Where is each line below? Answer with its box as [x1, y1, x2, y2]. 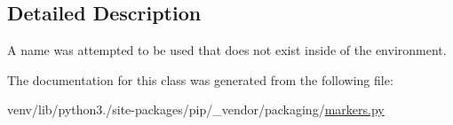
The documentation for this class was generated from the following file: [7, 70, 393, 89]
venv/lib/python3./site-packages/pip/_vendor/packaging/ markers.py [7, 100, 385, 119]
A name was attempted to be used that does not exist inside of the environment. [7, 41, 447, 59]
